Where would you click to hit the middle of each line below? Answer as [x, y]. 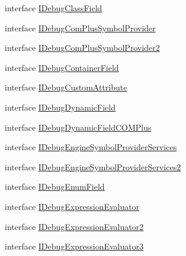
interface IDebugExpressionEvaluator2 [74, 226]
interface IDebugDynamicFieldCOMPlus [78, 127]
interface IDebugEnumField [55, 187]
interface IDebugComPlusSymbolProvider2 [82, 48]
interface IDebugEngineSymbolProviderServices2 [93, 166]
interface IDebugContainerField [62, 67]
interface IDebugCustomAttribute [66, 87]
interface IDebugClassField [54, 8]
